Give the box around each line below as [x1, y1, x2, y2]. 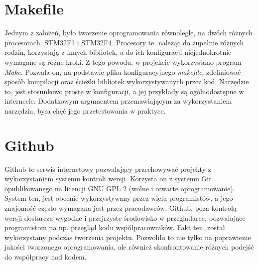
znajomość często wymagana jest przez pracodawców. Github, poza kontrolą [4, 202, 237, 213]
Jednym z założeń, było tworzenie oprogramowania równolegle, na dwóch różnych [4, 27, 253, 38]
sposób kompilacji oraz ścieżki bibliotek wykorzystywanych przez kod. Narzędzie [4, 76, 249, 87]
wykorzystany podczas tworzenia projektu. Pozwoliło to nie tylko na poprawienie [4, 232, 251, 242]
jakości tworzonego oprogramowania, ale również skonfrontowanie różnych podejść [4, 242, 254, 252]
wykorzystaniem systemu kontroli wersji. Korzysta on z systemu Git [4, 173, 212, 184]
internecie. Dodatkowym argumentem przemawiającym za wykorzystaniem [4, 96, 232, 106]
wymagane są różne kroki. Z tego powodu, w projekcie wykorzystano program [4, 56, 242, 67]
